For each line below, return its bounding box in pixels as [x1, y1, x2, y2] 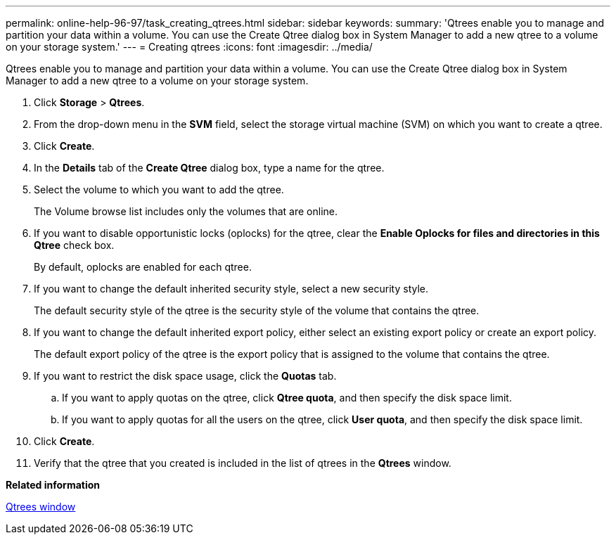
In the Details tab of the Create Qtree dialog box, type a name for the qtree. [34, 162, 385, 174]
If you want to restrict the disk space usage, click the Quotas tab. [34, 370, 337, 382]
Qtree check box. [34, 239, 115, 251]
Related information [6, 479, 101, 491]
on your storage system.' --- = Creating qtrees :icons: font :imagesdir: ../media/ [6, 41, 373, 53]
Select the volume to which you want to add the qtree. [34, 184, 284, 195]
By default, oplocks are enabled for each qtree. [34, 261, 252, 273]
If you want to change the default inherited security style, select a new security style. [34, 283, 429, 295]
